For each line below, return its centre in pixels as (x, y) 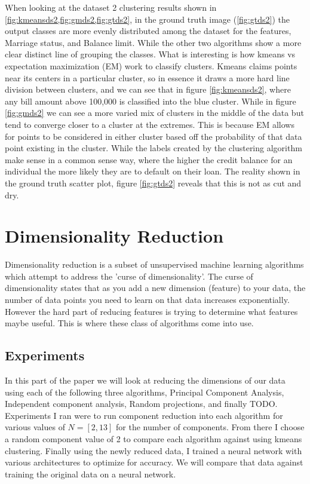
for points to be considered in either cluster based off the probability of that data (154, 136)
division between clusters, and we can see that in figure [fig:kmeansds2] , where (148, 89)
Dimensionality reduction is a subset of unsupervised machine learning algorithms (154, 264)
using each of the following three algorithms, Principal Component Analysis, (145, 392)
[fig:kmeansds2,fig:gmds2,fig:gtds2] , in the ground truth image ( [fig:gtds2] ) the (147, 19)
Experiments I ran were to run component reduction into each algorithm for (144, 415)
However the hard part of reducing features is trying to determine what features (151, 311)
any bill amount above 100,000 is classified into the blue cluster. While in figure (151, 101)
